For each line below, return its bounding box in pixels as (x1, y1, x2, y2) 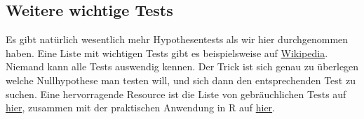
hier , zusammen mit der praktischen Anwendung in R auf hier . (6, 100, 275, 115)
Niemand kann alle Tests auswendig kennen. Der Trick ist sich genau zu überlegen (6, 59, 359, 74)
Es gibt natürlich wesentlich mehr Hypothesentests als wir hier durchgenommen (6, 32, 349, 47)
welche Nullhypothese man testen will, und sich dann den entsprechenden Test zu (6, 72, 356, 87)
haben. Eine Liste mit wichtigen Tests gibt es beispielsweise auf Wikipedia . (6, 45, 328, 60)
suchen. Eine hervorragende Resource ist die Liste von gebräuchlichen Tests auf (6, 86, 346, 101)
